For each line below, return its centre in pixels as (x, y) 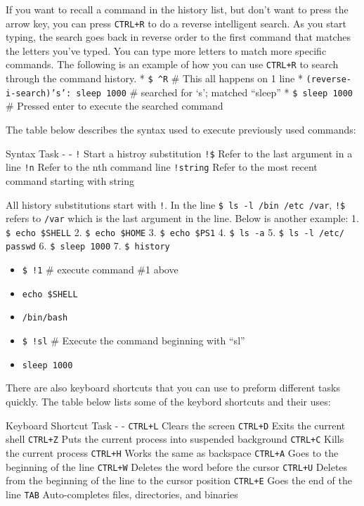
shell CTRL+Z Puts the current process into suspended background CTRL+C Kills (175, 439)
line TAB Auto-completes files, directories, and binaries (122, 494)
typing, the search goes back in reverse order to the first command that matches (178, 37)
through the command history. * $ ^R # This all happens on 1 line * (154, 78)
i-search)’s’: (39, 93)
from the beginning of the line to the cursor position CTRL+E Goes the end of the (179, 480)
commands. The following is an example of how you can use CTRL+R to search (172, 64)
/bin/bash (45, 318)
